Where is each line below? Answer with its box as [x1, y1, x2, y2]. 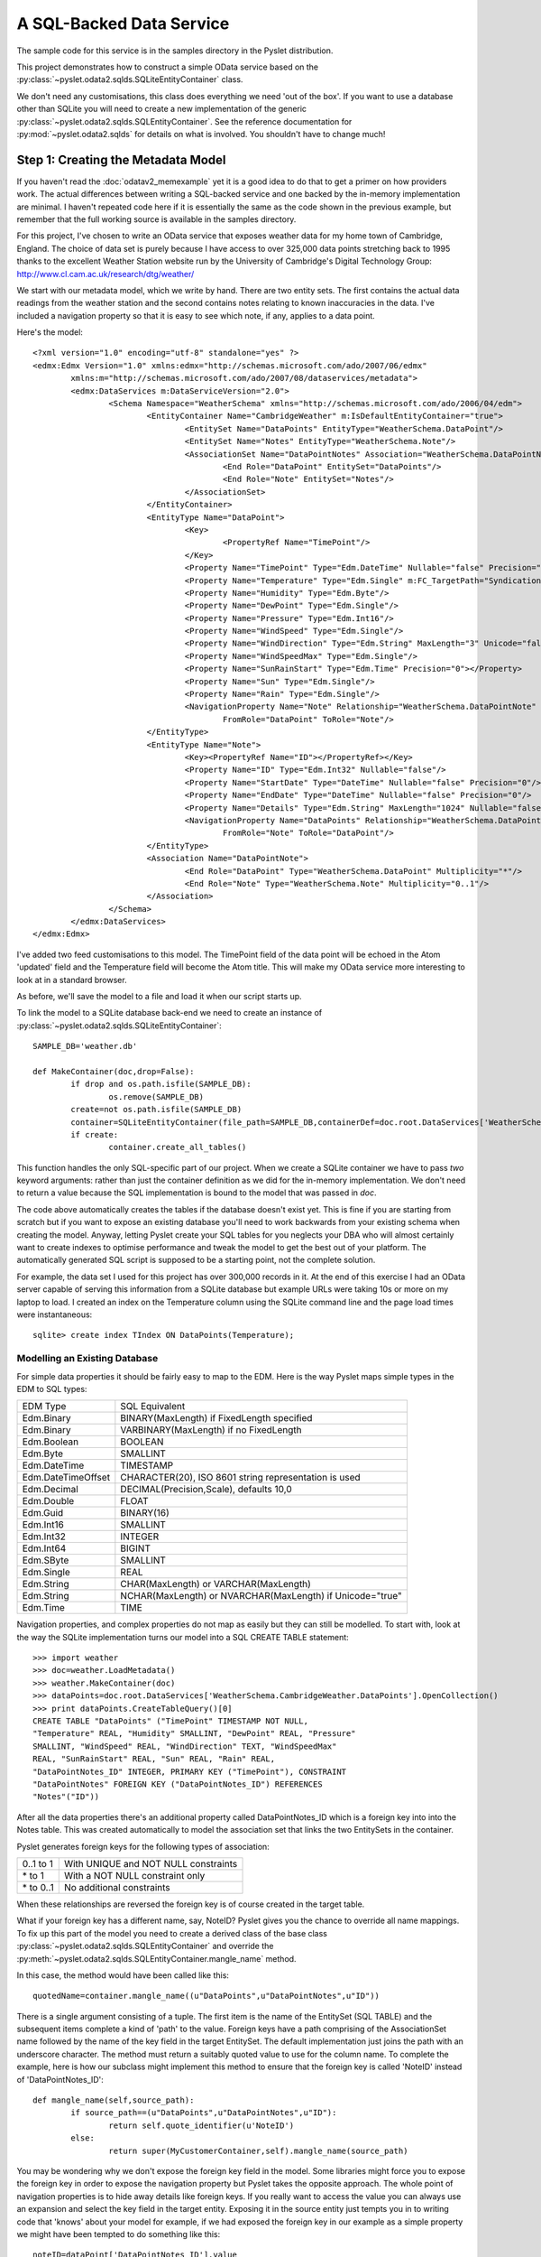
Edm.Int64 [22, 1542, 67, 1555]
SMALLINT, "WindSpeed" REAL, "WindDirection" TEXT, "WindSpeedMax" [32, 1741, 337, 1751]
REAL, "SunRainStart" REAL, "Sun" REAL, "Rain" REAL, [32, 1754, 275, 1764]
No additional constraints [63, 1881, 170, 1893]
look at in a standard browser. [16, 974, 127, 985]
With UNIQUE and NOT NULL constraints [63, 1857, 238, 1870]
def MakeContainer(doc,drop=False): [32, 1066, 195, 1076]
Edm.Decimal [22, 1483, 78, 1496]
